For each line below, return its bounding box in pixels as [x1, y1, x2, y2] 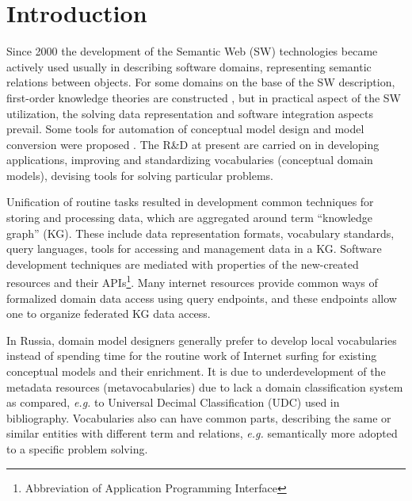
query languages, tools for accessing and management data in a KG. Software [6, 240, 382, 257]
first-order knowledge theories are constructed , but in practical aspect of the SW [6, 89, 401, 105]
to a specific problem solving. [6, 441, 148, 457]
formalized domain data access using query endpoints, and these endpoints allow [6, 289, 397, 306]
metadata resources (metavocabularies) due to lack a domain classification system [6, 378, 403, 395]
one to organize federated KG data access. [6, 305, 211, 322]
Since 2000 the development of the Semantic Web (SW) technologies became [6, 43, 378, 59]
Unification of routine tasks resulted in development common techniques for [6, 193, 374, 210]
